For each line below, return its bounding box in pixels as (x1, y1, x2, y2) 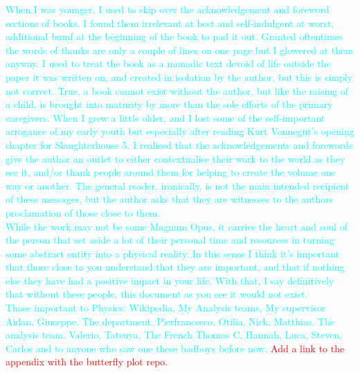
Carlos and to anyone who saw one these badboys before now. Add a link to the (6, 340, 345, 355)
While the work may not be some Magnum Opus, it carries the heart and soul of (6, 219, 348, 233)
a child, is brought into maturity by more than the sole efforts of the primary (6, 97, 333, 111)
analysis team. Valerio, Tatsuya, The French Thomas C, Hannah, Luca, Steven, (6, 327, 343, 342)
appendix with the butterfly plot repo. (6, 354, 168, 369)
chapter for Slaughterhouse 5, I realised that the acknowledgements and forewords (6, 137, 353, 152)
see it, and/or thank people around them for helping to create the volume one (6, 165, 336, 179)
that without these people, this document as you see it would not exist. (6, 286, 308, 301)
